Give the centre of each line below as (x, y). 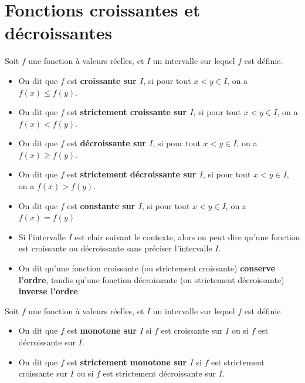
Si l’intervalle (42, 236)
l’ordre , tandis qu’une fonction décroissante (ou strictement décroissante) (151, 279)
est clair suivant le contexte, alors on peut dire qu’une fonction (187, 236)
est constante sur (101, 205)
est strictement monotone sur (127, 362)
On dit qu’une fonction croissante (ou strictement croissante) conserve (147, 268)
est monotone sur (102, 330)
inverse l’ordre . (49, 291)
